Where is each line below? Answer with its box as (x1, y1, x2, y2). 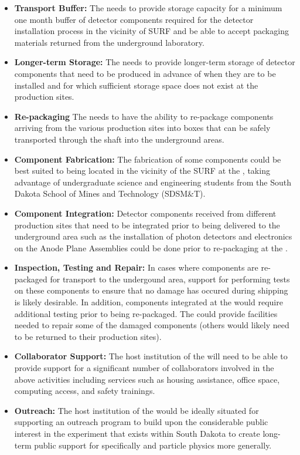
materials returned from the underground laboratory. (14, 36, 204, 48)
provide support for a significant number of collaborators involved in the (14, 362, 274, 374)
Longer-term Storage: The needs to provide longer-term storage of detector (14, 56, 295, 68)
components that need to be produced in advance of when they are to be (14, 67, 276, 79)
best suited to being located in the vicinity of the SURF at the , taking (14, 164, 270, 177)
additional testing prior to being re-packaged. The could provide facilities (14, 307, 278, 319)
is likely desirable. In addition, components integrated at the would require (14, 296, 283, 308)
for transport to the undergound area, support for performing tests (50, 272, 290, 285)
